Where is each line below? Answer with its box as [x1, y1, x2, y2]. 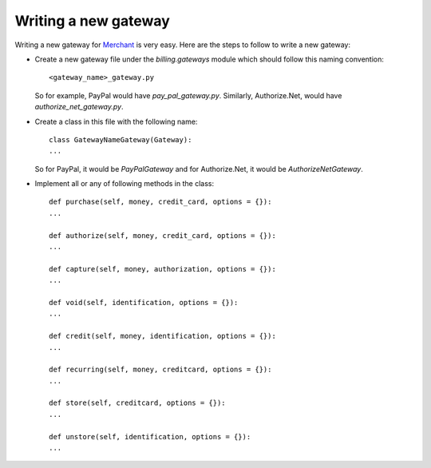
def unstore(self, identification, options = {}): [49, 432, 251, 441]
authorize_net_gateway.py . [34, 102, 124, 112]
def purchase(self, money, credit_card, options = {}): [49, 197, 272, 207]
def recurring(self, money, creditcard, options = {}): [49, 365, 272, 375]
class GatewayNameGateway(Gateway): [49, 135, 192, 144]
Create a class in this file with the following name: [34, 117, 198, 126]
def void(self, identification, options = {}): [49, 298, 239, 307]
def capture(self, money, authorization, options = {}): [49, 264, 277, 273]
